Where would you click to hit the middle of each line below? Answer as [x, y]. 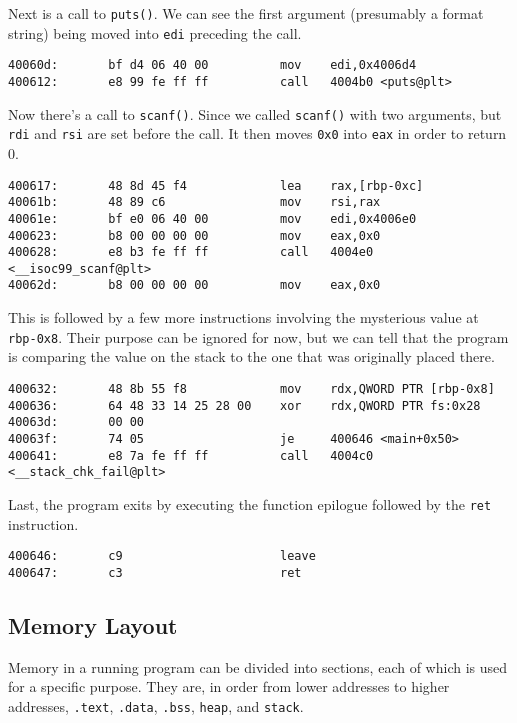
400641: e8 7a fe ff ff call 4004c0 [191, 455]
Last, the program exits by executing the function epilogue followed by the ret [250, 503]
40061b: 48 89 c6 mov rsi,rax [194, 202]
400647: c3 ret [155, 572]
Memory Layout [93, 624]
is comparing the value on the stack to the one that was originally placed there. [251, 356]
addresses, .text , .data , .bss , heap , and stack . [156, 705]
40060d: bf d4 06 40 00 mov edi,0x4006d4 [212, 65]
